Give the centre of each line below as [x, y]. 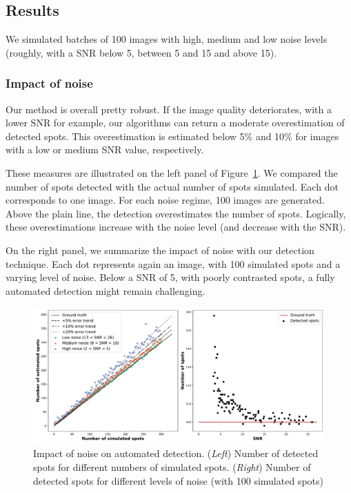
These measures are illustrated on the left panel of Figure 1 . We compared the [172, 172]
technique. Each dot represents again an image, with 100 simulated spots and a [173, 263]
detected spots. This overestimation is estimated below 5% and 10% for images [172, 136]
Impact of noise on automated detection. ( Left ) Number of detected [176, 453]
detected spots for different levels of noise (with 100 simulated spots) [178, 480]
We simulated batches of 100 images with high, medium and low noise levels [167, 39]
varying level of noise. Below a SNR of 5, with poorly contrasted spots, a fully [170, 277]
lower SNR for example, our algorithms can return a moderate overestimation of [175, 123]
